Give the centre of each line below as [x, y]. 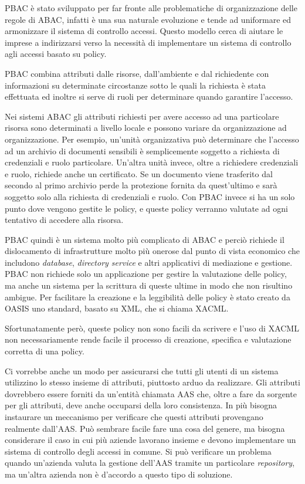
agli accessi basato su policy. [56, 54]
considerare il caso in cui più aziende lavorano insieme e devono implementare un [150, 440]
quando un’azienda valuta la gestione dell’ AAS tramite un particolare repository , [150, 463]
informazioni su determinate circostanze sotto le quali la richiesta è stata [135, 85]
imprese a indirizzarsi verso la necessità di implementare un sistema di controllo [148, 42]
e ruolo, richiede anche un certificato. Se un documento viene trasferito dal [139, 173]
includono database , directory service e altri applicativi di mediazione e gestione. [149, 262]
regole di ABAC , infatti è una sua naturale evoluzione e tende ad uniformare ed [148, 19]
